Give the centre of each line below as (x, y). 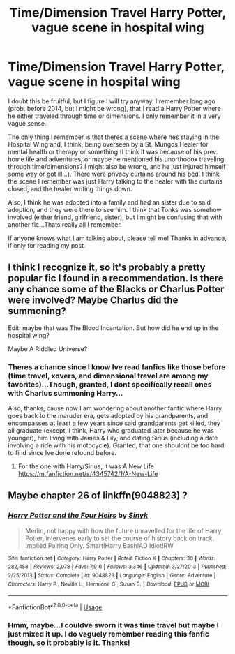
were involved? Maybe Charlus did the (93, 300)
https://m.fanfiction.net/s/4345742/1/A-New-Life (88, 474)
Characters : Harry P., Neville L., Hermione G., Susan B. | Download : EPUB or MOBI (109, 584)
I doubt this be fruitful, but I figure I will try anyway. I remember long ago (112, 101)
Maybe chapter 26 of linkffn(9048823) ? (98, 496)
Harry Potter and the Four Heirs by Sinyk (78, 516)
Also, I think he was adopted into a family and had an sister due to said (109, 202)
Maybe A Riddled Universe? (48, 349)
